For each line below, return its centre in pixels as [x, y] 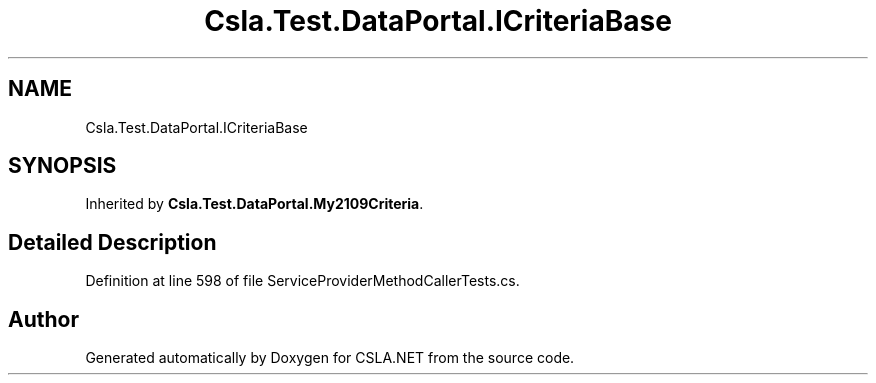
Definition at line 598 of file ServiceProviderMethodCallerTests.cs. [302, 281]
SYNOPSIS [62, 166]
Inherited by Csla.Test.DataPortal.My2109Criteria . [254, 204]
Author [43, 319]
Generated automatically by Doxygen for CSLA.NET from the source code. [330, 358]
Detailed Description [112, 242]
